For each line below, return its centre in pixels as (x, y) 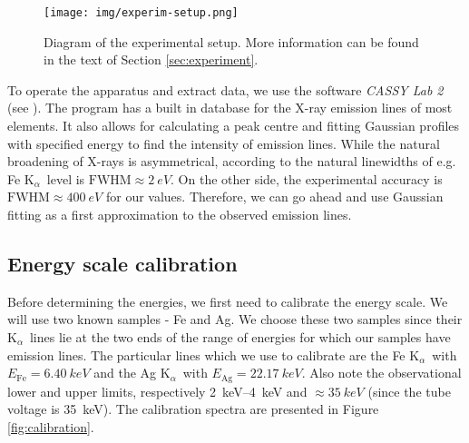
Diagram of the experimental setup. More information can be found (231, 41)
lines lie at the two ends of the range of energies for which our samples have (240, 336)
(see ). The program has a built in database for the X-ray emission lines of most (230, 108)
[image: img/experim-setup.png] (141, 13)
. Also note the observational (381, 373)
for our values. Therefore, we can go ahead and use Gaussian (274, 197)
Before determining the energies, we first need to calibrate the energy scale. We (228, 301)
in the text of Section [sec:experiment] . (151, 59)
